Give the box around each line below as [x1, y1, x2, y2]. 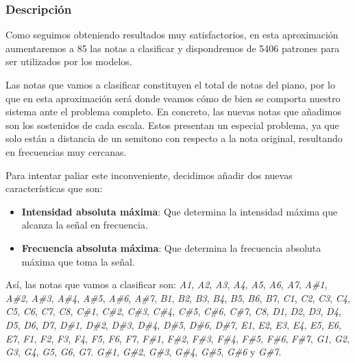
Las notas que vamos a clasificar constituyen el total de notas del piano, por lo [5, 78, 335, 91]
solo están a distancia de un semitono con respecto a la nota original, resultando [5, 131, 343, 145]
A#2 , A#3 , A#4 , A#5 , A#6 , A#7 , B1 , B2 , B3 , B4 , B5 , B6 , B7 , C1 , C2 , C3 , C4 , [5, 290, 350, 305]
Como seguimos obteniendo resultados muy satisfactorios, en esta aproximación [5, 27, 339, 42]
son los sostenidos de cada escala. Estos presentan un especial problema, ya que [5, 117, 339, 132]
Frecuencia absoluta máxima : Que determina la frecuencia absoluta [21, 240, 321, 255]
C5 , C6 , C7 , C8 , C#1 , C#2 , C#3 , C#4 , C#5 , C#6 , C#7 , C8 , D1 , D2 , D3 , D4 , [5, 304, 341, 318]
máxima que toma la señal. [21, 254, 135, 268]
